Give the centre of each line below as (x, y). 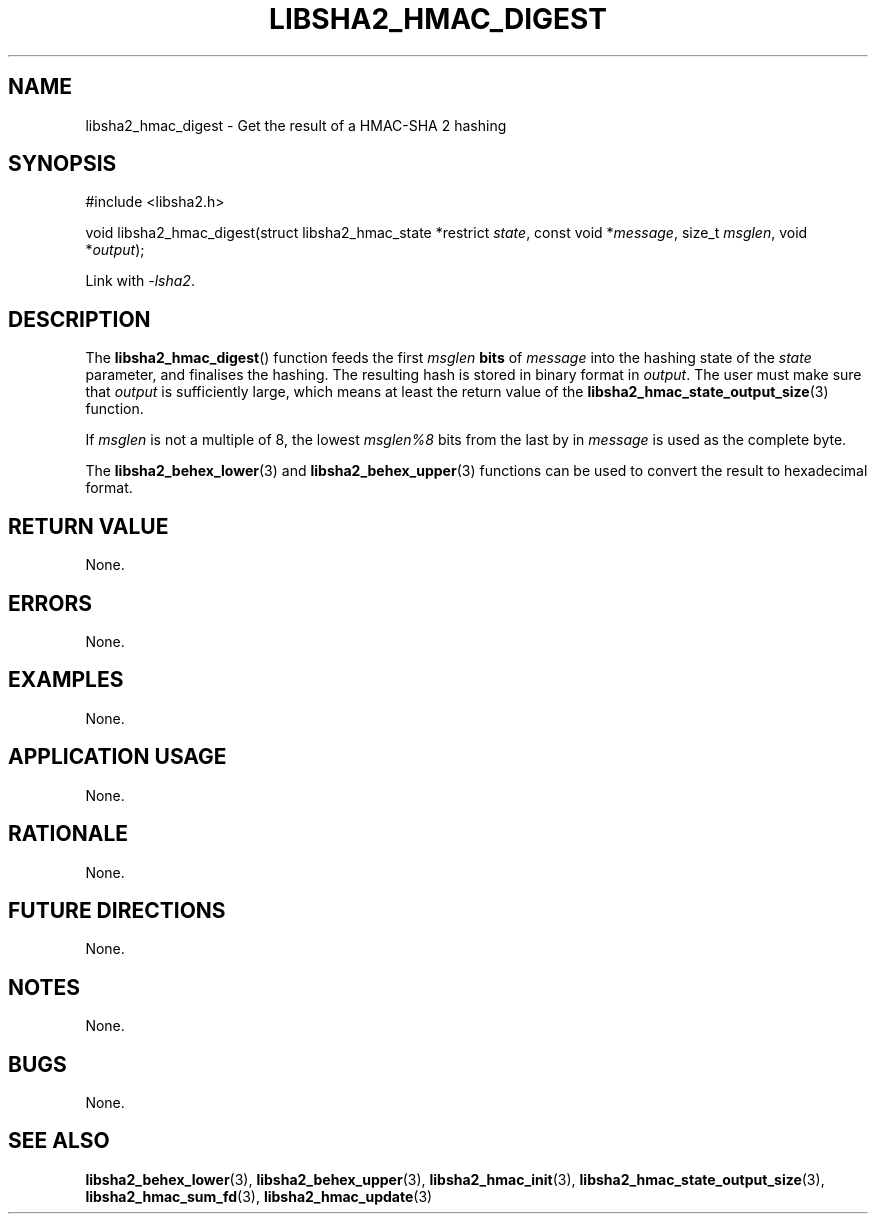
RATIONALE (68, 834)
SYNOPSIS (62, 164)
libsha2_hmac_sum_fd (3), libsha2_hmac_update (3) (259, 1196)
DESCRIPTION (79, 319)
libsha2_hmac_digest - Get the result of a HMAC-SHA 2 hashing (296, 125)
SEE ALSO (59, 1141)
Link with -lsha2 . (140, 281)
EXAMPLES (66, 680)
